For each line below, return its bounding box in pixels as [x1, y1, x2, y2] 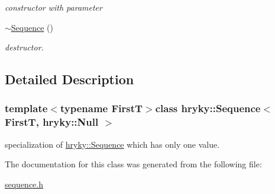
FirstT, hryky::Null [5, 115, 99, 129]
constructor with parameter [5, 1, 102, 13]
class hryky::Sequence [155, 101, 261, 116]
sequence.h [5, 177, 44, 190]
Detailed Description [5, 70, 134, 88]
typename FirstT [60, 101, 143, 116]
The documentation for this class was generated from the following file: [5, 158, 262, 170]
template [5, 101, 48, 116]
